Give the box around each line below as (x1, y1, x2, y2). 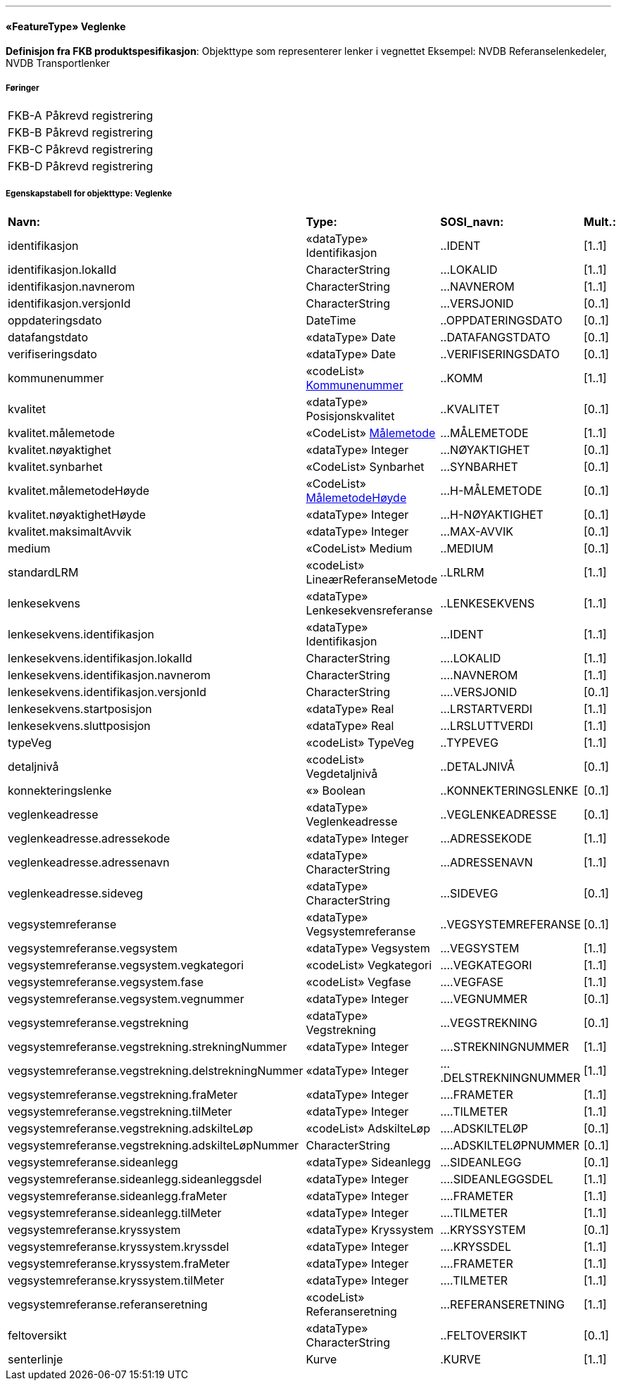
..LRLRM (440, 565, 484, 579)
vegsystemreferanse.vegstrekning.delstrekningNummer (8, 1063, 303, 1078)
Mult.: (584, 214, 617, 229)
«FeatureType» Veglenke (6, 20, 126, 32)
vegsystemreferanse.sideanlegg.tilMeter (8, 1205, 222, 1220)
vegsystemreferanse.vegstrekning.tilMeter (8, 1104, 232, 1119)
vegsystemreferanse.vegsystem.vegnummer (8, 991, 244, 1006)
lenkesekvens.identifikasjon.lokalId (8, 650, 192, 665)
